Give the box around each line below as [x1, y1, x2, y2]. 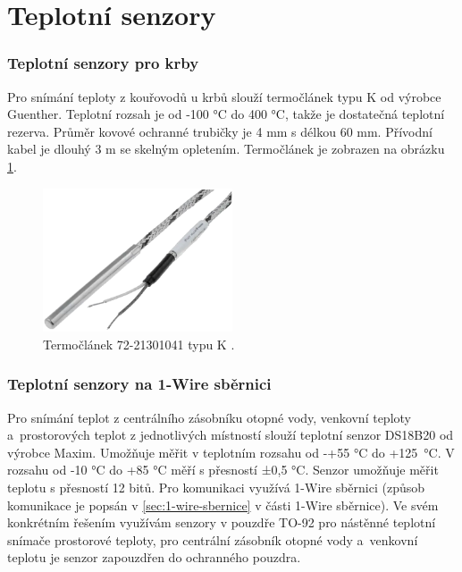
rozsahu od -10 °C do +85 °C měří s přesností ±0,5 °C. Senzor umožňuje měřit [7, 460, 439, 479]
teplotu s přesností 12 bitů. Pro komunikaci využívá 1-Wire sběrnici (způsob [7, 477, 425, 496]
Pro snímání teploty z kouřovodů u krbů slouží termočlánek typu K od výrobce [7, 87, 441, 105]
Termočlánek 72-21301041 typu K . [43, 334, 235, 353]
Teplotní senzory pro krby [7, 52, 199, 74]
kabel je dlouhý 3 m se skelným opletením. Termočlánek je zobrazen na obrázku [7, 139, 445, 158]
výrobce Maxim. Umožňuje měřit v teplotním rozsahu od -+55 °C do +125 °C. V [7, 442, 455, 461]
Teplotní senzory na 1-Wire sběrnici [7, 373, 272, 395]
